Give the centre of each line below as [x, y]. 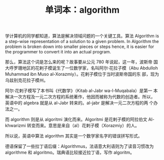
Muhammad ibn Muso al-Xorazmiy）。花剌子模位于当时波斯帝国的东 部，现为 [82, 74]
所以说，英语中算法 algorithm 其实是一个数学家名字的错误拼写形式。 [74, 136]
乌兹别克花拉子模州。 [26, 80]
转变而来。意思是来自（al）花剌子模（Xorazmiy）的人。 [83, 126]
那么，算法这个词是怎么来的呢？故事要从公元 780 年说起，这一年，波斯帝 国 [82, 62]
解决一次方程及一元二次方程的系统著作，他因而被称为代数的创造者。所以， [80, 97]
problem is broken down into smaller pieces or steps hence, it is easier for [80, 46]
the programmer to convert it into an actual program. [58, 52]
